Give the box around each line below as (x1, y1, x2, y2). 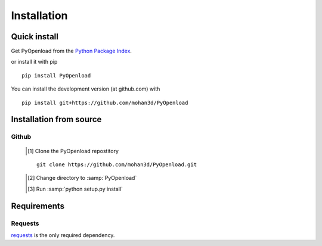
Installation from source (11, 114, 102, 124)
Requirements (11, 201, 65, 211)
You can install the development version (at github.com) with (11, 85, 160, 92)
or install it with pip (11, 58, 58, 66)
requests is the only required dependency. (11, 231, 115, 238)
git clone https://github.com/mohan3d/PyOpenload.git (36, 161, 197, 168)
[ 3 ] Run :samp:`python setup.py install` (27, 185, 123, 192)
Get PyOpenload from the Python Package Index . (11, 48, 132, 55)
